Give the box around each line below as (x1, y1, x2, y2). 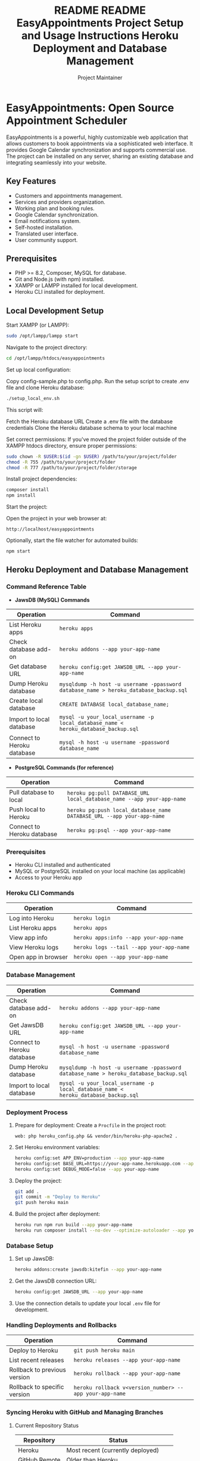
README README (54, 4, 146, 17)
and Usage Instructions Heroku (21, 29, 179, 42)
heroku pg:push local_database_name (67, 807, 171, 814)
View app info (9, 933, 48, 942)
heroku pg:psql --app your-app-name (67, 827, 171, 833)
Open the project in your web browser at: (6, 515, 107, 522)
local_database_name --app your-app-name (67, 795, 186, 802)
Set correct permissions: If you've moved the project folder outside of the (6, 436, 186, 443)
